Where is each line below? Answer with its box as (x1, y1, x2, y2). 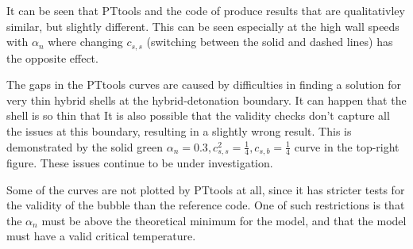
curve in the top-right (294, 138, 399, 155)
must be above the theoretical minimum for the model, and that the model (41, 212, 407, 228)
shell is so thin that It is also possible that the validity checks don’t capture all (6, 107, 390, 124)
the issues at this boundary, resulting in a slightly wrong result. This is (6, 123, 352, 140)
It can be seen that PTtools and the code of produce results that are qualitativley (6, 2, 405, 18)
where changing (48, 33, 123, 50)
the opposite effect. (6, 49, 98, 66)
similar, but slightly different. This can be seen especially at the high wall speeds (6, 17, 399, 34)
